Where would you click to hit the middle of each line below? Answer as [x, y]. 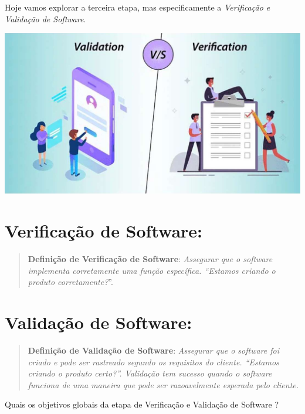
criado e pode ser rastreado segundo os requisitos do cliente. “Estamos [153, 362]
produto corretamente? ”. [70, 282]
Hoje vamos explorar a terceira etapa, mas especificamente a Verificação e [138, 7]
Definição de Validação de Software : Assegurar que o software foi [154, 350]
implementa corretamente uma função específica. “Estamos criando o [152, 270]
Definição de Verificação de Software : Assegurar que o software [150, 259]
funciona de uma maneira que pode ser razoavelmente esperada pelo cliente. [163, 384]
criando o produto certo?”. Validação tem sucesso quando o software [150, 373]
